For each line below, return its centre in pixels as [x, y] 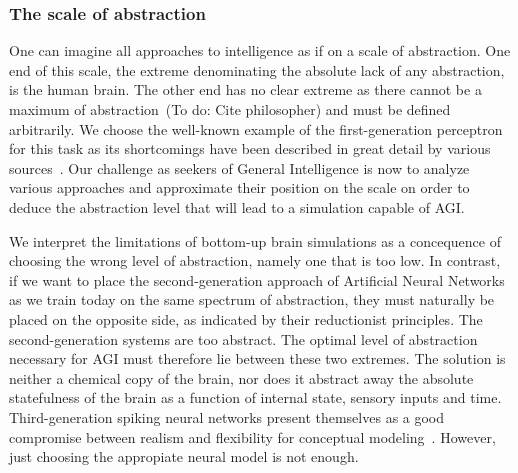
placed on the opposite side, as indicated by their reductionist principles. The [246, 318]
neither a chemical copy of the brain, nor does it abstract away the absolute [241, 377]
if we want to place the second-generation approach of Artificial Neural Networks [257, 279]
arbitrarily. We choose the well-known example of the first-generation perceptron [256, 128]
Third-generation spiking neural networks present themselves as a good [227, 416]
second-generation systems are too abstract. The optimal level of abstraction [243, 338]
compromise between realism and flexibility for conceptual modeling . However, [252, 436]
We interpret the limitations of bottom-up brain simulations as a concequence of [255, 240]
